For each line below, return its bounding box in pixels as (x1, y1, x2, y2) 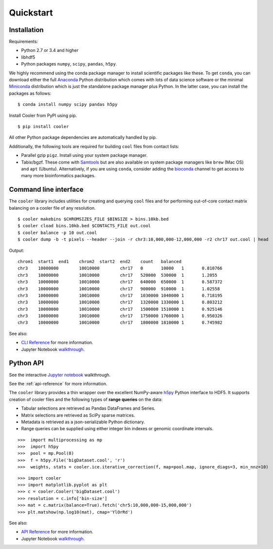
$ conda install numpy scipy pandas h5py (17, 102, 118, 107)
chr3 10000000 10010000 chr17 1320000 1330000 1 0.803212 (17, 299, 223, 305)
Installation (9, 26, 44, 34)
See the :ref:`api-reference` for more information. (9, 381, 107, 386)
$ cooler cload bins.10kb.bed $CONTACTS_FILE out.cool (17, 223, 151, 229)
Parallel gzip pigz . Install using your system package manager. (21, 152, 148, 158)
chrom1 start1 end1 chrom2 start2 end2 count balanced (17, 259, 182, 264)
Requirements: (9, 39, 38, 45)
